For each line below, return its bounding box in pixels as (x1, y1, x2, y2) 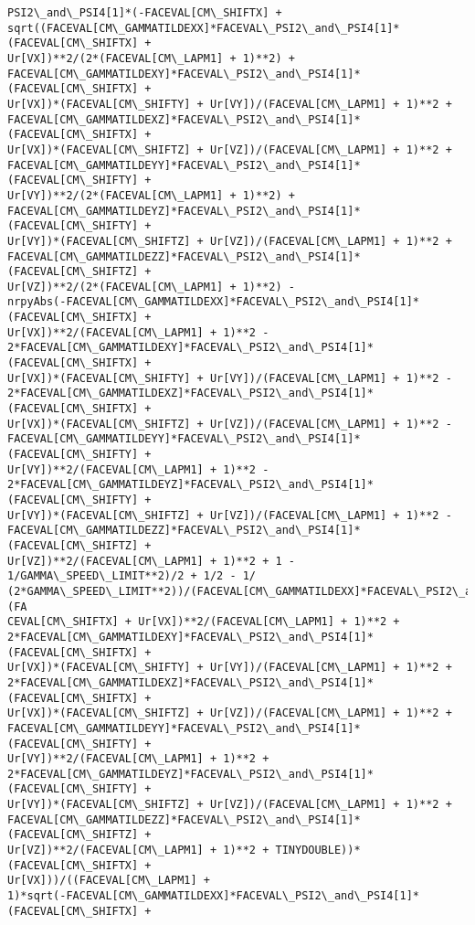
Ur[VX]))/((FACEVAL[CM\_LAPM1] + (7, 874, 210, 888)
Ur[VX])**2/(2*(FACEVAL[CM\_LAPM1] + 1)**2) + (7, 51, 295, 65)
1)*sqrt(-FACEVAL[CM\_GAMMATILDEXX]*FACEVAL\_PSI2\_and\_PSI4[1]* (7, 889, 420, 903)
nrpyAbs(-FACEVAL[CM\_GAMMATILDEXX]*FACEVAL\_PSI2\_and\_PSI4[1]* (7, 295, 420, 309)
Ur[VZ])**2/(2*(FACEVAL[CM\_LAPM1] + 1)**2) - (7, 280, 295, 293)
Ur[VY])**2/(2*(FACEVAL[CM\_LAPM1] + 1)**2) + (7, 188, 295, 202)
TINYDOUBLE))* (275, 844, 361, 857)
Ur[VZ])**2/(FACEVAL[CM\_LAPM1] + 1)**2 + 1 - (7, 554, 295, 568)
